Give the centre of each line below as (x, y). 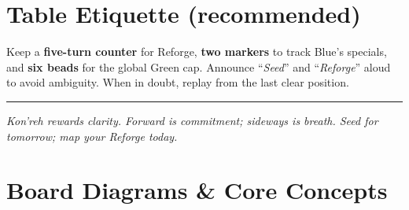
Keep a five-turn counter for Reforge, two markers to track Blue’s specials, (197, 52)
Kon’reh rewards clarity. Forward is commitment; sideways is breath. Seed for (192, 120)
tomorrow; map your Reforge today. (92, 136)
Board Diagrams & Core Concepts (197, 190)
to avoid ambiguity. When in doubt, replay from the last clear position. (178, 82)
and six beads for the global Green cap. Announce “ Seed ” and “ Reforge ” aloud (199, 66)
